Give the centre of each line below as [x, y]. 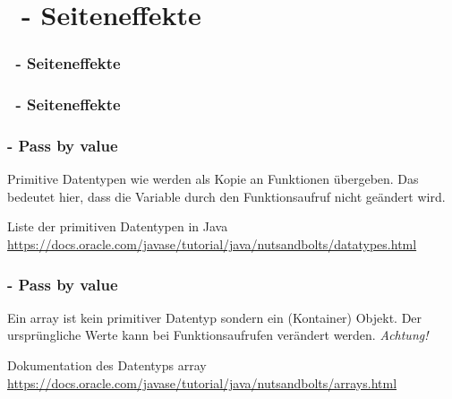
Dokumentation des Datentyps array [107, 365]
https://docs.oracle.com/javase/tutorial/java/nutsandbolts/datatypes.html [212, 244]
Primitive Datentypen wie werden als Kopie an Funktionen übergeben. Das [213, 179]
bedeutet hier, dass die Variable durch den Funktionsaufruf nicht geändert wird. [226, 196]
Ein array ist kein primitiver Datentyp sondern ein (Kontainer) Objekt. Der [215, 317]
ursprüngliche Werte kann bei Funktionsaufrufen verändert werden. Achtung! [218, 335]
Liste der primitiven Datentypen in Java [118, 226]
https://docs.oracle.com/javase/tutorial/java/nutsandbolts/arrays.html [202, 382]
